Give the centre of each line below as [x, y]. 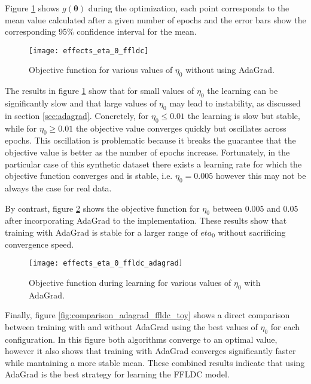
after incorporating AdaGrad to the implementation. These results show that [146, 220]
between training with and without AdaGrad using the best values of [131, 326]
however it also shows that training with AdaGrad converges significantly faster [150, 351]
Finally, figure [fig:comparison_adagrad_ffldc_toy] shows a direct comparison [147, 315]
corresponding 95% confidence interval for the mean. [101, 31]
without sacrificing [252, 232]
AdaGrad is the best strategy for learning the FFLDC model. [117, 374]
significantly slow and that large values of [81, 103]
